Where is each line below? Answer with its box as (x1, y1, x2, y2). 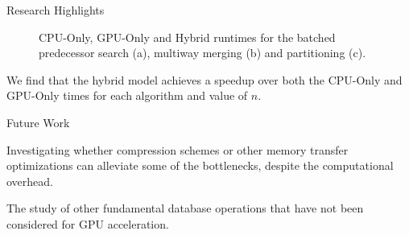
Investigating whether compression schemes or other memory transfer (6, 141, 349, 158)
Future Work (6, 113, 70, 130)
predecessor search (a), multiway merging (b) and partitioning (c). (39, 44, 366, 61)
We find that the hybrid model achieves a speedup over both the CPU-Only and (6, 71, 403, 88)
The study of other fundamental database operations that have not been (6, 200, 364, 216)
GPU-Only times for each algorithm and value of (6, 87, 248, 104)
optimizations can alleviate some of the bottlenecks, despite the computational (6, 157, 394, 174)
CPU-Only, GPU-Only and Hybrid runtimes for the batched (39, 28, 336, 45)
